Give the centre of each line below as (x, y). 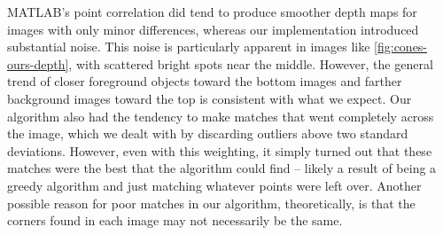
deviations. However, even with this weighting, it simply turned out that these (220, 150)
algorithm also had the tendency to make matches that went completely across (221, 116)
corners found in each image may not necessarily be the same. (175, 220)
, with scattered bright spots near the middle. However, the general (251, 63)
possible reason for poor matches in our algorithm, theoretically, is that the (211, 203)
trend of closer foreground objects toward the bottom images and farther (205, 81)
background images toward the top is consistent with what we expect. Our (210, 98)
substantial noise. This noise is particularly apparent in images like (189, 47)
